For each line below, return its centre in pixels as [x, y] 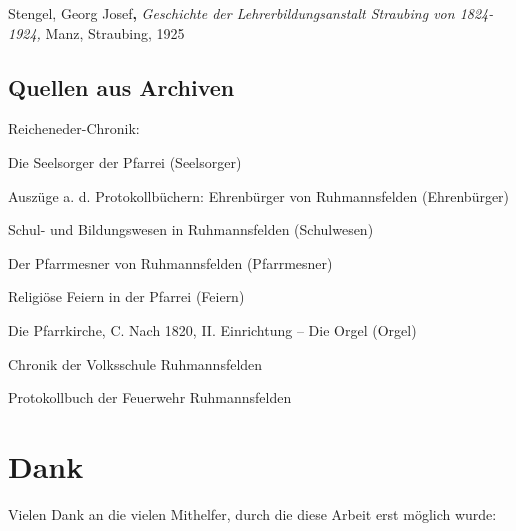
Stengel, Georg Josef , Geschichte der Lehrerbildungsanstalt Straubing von [231, 13]
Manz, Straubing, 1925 [115, 32]
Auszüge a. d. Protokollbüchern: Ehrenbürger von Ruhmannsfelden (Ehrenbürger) [259, 195]
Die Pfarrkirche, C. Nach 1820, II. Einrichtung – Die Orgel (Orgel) [212, 329]
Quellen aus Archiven [121, 86]
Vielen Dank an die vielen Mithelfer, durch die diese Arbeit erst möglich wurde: [252, 513]
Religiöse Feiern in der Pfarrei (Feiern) [126, 296]
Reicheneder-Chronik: [74, 128]
